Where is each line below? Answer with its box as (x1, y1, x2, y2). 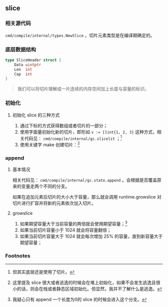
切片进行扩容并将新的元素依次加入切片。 (12, 200, 96, 206)
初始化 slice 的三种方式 (12, 112, 60, 118)
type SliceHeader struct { (5, 57, 61, 62)
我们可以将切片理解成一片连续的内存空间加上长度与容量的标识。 (17, 86, 149, 92)
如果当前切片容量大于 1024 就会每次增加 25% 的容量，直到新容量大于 (19, 233, 163, 239)
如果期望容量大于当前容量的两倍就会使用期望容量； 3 (19, 220, 127, 226)
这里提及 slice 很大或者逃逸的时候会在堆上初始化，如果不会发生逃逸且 (12, 279, 156, 285)
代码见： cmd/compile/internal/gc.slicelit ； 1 (24, 134, 122, 141)
